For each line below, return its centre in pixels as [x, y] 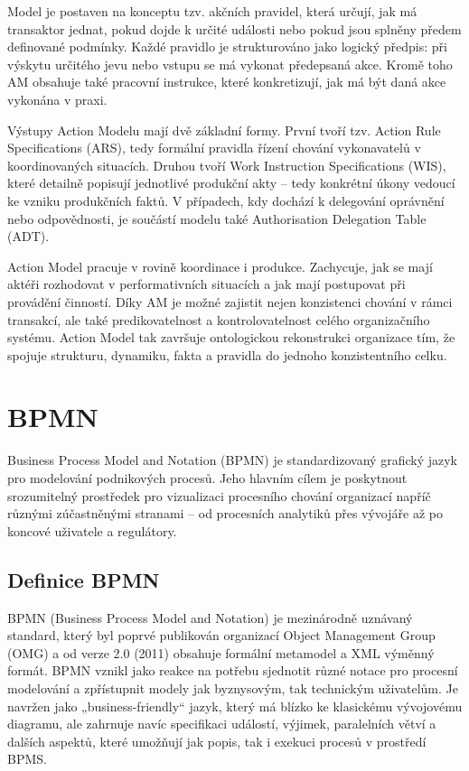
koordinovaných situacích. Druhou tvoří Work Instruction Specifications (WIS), [227, 165]
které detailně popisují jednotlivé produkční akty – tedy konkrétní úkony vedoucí [231, 183]
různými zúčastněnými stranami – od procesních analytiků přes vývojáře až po [225, 513]
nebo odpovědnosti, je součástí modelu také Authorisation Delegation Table [217, 218]
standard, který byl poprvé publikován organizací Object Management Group [221, 635]
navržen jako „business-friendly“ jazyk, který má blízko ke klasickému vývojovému [235, 706]
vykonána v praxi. [57, 99]
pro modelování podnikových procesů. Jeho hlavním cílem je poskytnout [207, 478]
